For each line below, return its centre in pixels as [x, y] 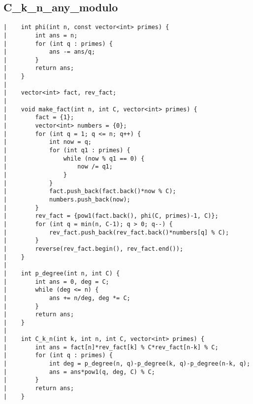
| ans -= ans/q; [49, 52]
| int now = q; [47, 142]
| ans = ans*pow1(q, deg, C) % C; [79, 372]
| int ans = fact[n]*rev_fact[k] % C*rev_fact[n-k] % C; [111, 347]
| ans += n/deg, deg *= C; [67, 298]
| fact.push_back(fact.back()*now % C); [90, 191]
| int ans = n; [41, 35]
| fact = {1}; [39, 118]
